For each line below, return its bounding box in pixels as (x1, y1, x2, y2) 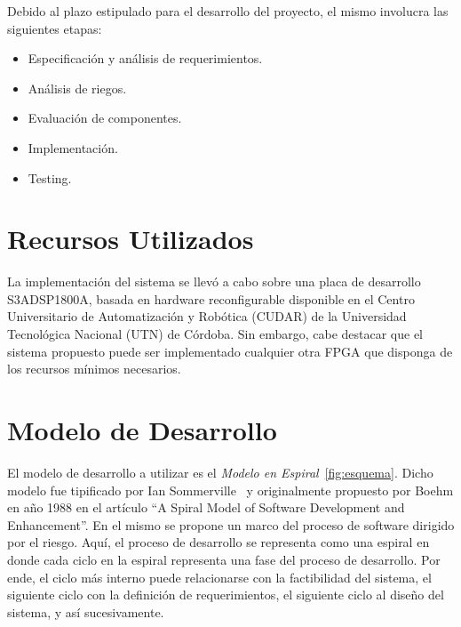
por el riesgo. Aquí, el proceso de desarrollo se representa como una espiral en (7, 533, 430, 551)
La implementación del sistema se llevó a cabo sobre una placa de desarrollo (7, 272, 421, 291)
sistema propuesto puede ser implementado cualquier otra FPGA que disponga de (7, 342, 453, 360)
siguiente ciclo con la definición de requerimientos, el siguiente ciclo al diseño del (7, 585, 444, 604)
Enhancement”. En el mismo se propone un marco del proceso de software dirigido (7, 515, 455, 534)
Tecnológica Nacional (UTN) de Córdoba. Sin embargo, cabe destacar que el (7, 325, 424, 343)
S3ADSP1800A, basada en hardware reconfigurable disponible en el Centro (7, 289, 415, 308)
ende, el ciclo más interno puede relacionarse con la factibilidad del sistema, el (7, 567, 432, 586)
